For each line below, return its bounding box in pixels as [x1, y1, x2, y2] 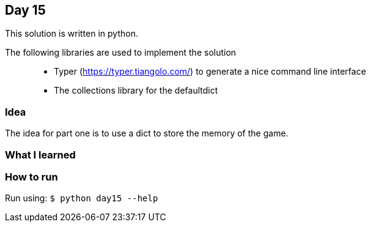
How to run [5, 170, 58, 183]
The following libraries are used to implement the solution [5, 47, 237, 58]
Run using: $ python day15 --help [5, 193, 158, 204]
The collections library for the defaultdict [54, 85, 218, 96]
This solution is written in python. [5, 28, 138, 39]
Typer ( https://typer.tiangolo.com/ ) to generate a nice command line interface [54, 66, 366, 77]
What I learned [5, 148, 76, 161]
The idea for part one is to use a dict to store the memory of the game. [5, 128, 288, 139]
